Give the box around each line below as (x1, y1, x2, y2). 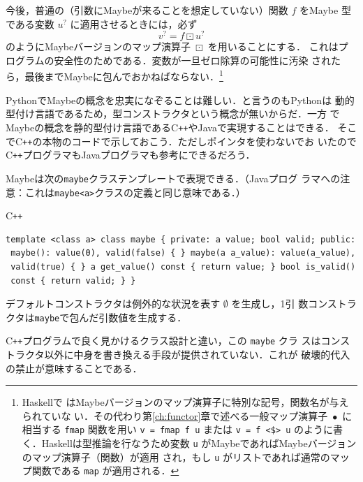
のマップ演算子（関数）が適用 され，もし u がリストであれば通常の (22, 449, 330, 464)
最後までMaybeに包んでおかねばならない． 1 (24, 67, 223, 84)
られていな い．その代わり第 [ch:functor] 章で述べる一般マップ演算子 (22, 408, 328, 423)
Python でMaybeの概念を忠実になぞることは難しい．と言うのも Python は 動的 (6, 92, 355, 107)
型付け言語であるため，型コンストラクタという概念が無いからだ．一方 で (6, 106, 340, 121)
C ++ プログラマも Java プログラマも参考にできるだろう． (6, 147, 255, 162)
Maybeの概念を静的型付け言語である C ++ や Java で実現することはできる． (6, 119, 334, 134)
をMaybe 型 (299, 3, 351, 17)
